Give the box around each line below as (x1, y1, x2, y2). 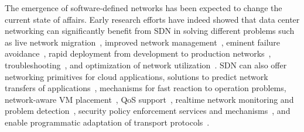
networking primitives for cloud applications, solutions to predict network (5, 70, 268, 82)
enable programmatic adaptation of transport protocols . (5, 116, 210, 128)
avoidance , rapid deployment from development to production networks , (5, 47, 271, 60)
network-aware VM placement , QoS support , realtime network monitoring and (5, 93, 294, 105)
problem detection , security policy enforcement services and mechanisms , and (5, 105, 291, 117)
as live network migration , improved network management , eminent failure (5, 36, 281, 48)
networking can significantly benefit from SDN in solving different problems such (5, 25, 295, 37)
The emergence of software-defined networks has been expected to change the (5, 2, 282, 13)
